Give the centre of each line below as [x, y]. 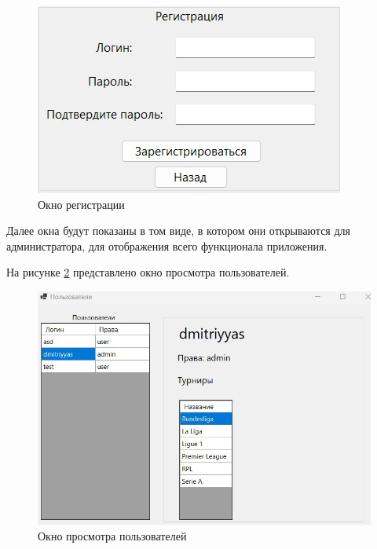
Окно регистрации [81, 204]
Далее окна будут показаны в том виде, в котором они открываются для [179, 231]
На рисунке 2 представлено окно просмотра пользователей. [148, 272]
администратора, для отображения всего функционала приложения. [167, 245]
